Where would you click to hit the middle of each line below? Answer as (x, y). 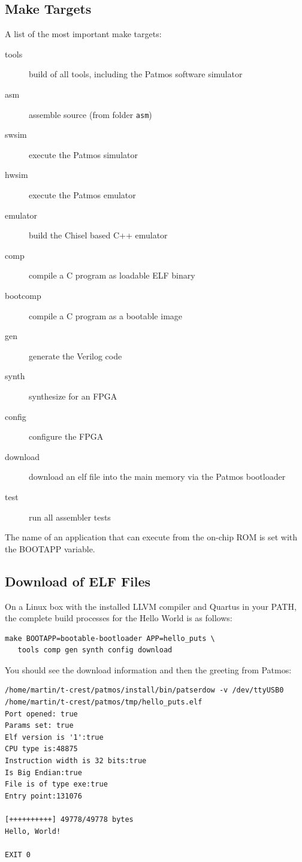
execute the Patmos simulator (83, 154)
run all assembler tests (70, 517)
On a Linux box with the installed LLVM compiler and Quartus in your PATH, (151, 606)
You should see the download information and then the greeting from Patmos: (148, 669)
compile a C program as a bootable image (106, 315)
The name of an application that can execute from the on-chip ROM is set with (151, 537)
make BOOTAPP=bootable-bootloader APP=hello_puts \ (110, 638)
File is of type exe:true (56, 784)
